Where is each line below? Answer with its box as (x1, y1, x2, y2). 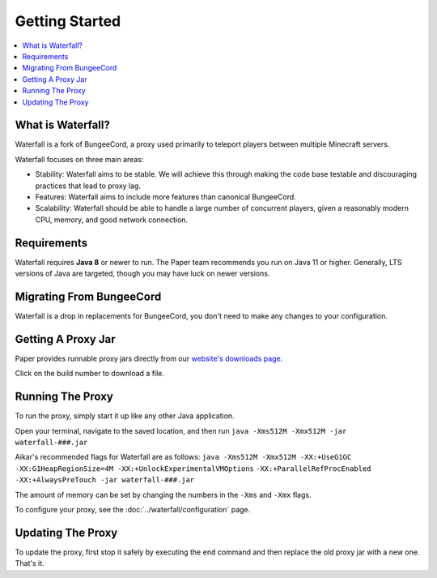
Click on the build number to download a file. (15, 369, 165, 379)
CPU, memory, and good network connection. (35, 215, 189, 225)
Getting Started (15, 12, 121, 30)
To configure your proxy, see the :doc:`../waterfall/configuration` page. (15, 504, 251, 514)
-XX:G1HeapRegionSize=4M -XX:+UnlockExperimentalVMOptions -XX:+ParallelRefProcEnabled (15, 464, 371, 473)
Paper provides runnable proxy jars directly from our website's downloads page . (15, 353, 283, 363)
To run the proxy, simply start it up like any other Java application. (15, 411, 235, 421)
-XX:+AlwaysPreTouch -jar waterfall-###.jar (15, 475, 195, 485)
